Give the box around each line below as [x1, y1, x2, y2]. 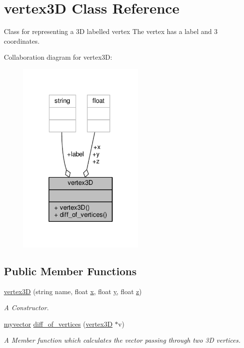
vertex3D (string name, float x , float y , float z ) [4, 286, 142, 296]
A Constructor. [4, 302, 49, 313]
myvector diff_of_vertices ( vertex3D [4, 318, 113, 329]
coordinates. [4, 35, 40, 46]
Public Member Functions [4, 263, 137, 278]
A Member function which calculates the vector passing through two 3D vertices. [4, 335, 241, 345]
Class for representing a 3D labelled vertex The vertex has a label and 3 [4, 26, 218, 36]
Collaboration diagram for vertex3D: [4, 52, 112, 62]
